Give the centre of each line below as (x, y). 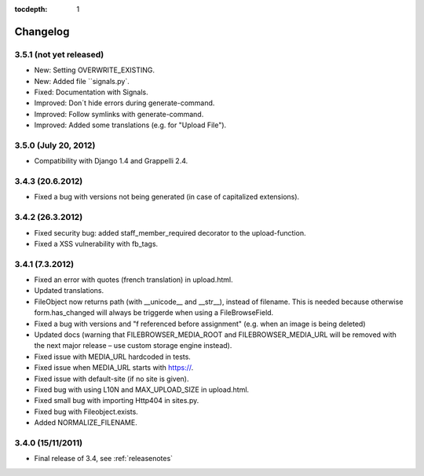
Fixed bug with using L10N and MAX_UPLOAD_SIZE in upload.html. (142, 390)
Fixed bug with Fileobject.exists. (86, 412)
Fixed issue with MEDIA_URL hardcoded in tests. (113, 357)
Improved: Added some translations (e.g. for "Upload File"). (130, 125)
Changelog (42, 31)
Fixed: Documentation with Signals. (91, 92)
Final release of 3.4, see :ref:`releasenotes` (103, 459)
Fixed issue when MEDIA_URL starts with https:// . (114, 368)
